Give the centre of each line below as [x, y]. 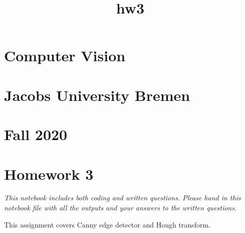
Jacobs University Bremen [97, 95]
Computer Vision [65, 55]
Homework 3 [49, 173]
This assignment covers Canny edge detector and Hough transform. [107, 224]
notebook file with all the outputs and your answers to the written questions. [120, 208]
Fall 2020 [36, 134]
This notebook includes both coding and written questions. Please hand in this [123, 198]
